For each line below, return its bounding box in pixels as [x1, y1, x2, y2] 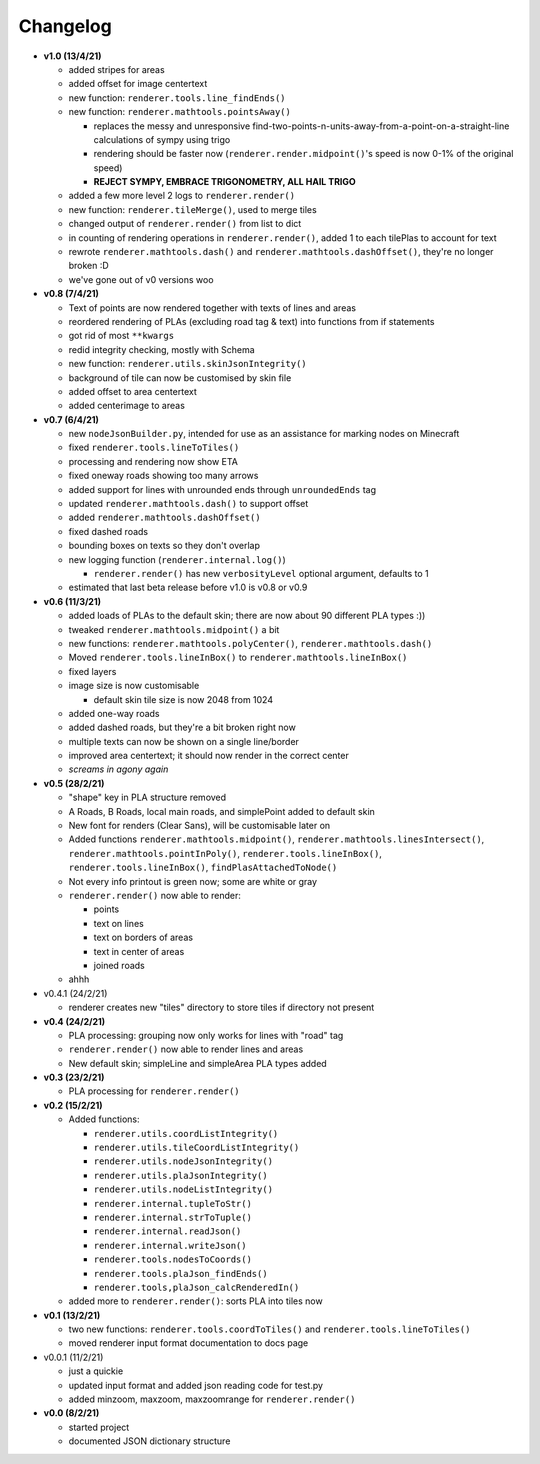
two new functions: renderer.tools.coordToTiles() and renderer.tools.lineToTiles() [68, 1323, 471, 1335]
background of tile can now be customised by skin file [68, 371, 292, 384]
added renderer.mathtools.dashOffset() [68, 511, 261, 524]
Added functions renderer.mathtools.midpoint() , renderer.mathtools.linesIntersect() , [68, 833, 485, 845]
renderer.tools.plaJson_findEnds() [93, 1268, 269, 1279]
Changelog [18, 15, 112, 37]
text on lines [93, 917, 144, 929]
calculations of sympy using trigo [93, 133, 231, 145]
